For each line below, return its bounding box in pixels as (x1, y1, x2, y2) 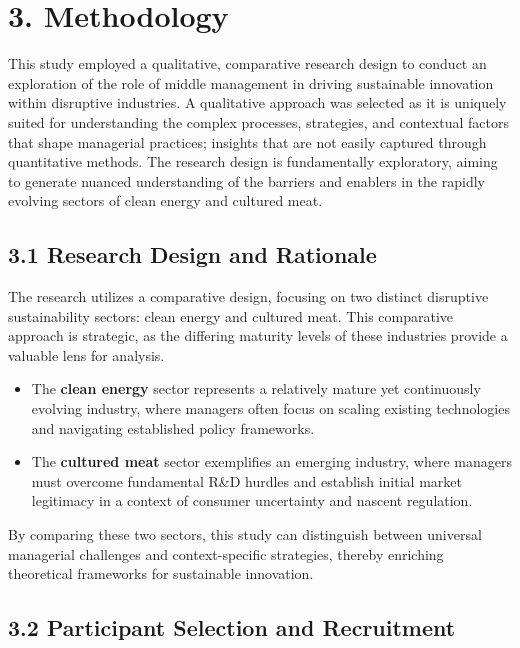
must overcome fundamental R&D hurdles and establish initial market (31, 470, 462, 491)
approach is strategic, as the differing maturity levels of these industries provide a (8, 325, 508, 346)
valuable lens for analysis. (8, 344, 165, 365)
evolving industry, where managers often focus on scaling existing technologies (31, 398, 510, 419)
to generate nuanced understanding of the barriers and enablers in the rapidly (8, 170, 485, 191)
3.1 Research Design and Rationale (8, 239, 377, 270)
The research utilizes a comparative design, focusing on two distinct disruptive (8, 286, 489, 307)
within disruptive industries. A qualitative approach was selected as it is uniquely (8, 92, 507, 113)
